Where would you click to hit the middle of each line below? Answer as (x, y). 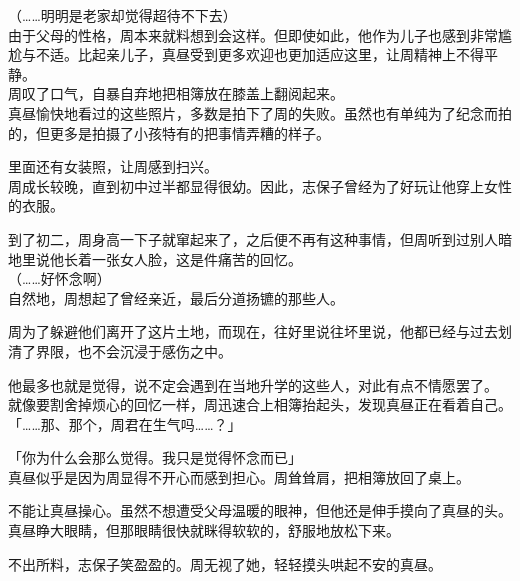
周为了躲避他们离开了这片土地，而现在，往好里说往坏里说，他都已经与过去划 (260, 331)
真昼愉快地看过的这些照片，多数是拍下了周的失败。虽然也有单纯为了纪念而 (253, 112)
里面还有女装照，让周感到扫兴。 (113, 166)
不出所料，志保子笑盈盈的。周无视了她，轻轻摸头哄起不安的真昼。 (225, 563)
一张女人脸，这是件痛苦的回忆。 (196, 258)
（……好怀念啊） (59, 278)
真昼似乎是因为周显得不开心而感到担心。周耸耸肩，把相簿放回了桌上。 (239, 476)
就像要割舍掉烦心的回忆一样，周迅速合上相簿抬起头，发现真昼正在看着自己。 (260, 404)
